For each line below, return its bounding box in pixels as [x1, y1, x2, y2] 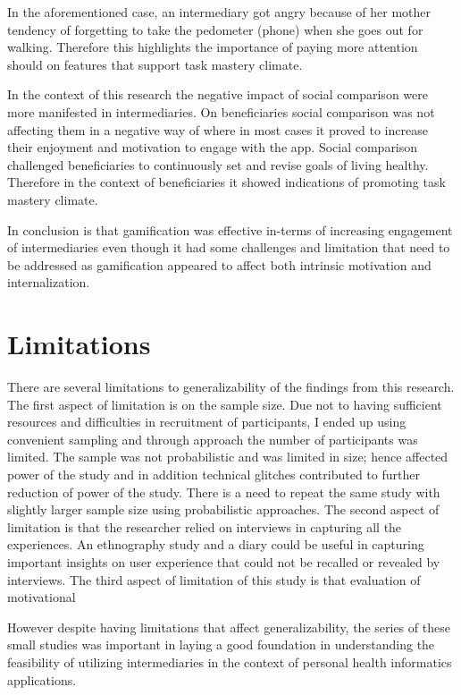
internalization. [7, 273, 90, 292]
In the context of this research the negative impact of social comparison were [7, 85, 428, 104]
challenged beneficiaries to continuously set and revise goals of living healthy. [7, 155, 429, 174]
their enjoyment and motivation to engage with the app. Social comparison [7, 138, 418, 157]
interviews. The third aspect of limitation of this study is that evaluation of [7, 570, 421, 589]
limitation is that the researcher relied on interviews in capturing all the [7, 517, 402, 536]
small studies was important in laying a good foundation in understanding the [7, 635, 435, 654]
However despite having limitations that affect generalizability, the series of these [7, 617, 450, 636]
